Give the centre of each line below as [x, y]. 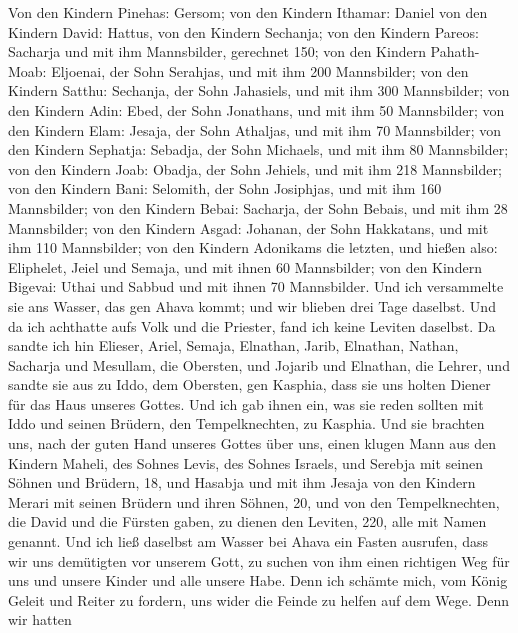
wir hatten [40, 619]
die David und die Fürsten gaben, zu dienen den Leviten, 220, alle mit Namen [247, 521]
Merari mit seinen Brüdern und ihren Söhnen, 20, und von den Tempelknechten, [254, 501]
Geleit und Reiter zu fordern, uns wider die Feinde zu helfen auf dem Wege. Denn [259, 599]
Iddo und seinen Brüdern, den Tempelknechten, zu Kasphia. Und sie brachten [246, 423]
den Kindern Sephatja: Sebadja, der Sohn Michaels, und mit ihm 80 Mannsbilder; [258, 149]
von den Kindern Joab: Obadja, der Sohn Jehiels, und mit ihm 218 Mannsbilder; [255, 168]
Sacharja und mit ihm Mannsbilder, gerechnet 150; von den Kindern [217, 51]
